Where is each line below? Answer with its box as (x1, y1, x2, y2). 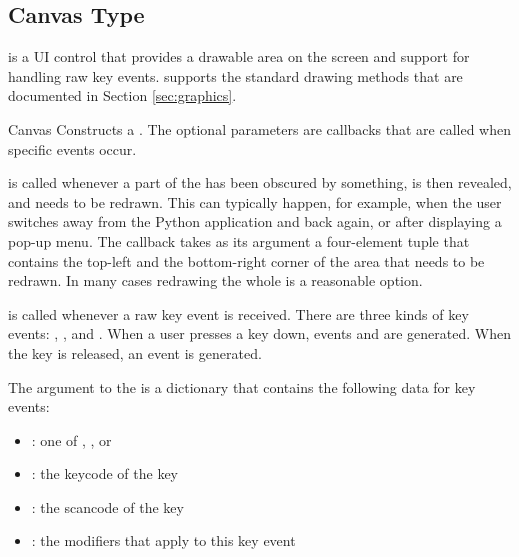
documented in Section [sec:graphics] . (8, 85, 237, 106)
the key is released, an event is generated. (8, 342, 262, 363)
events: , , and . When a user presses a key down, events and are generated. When (8, 323, 512, 344)
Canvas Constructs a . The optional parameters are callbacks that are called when (8, 118, 511, 139)
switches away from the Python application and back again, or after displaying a (8, 211, 502, 232)
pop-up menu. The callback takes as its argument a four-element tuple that (8, 230, 470, 251)
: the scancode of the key (31, 496, 184, 517)
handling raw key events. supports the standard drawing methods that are (8, 65, 463, 86)
